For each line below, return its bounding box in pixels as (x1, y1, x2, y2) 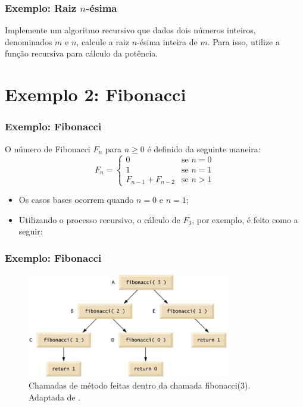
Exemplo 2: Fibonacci (5, 82, 186, 107)
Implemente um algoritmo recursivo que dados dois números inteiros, (5, 24, 256, 36)
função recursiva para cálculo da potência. (5, 47, 158, 60)
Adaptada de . (29, 390, 81, 403)
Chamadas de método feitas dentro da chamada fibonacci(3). (29, 379, 251, 392)
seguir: (18, 225, 43, 237)
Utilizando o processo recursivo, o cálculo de (18, 213, 180, 226)
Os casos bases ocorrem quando (18, 193, 134, 206)
